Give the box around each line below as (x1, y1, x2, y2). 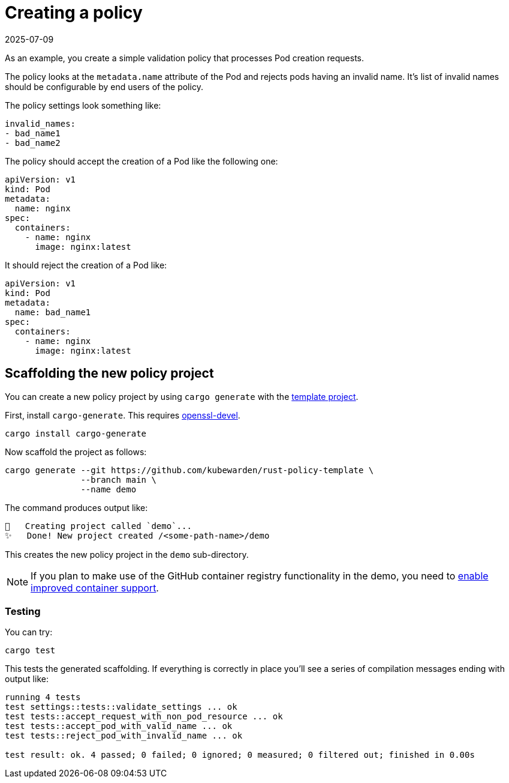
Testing (5, 605, 41, 617)
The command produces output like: (5, 502, 148, 513)
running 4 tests (5, 692, 81, 703)
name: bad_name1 (14, 307, 91, 317)
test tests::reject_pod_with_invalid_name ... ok (5, 731, 243, 741)
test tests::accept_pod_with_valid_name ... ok (5, 721, 233, 731)
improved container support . (31, 581, 159, 594)
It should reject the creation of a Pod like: (5, 259, 167, 270)
